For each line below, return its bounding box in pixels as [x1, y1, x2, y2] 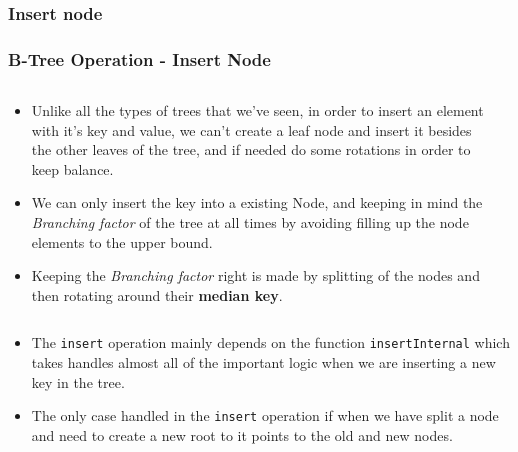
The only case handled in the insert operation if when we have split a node [31, 405, 499, 426]
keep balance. [31, 158, 114, 179]
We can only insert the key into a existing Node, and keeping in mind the [31, 192, 483, 213]
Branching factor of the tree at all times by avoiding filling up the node [31, 212, 469, 233]
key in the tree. [31, 371, 125, 392]
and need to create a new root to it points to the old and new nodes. [31, 424, 453, 445]
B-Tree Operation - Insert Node [8, 46, 271, 71]
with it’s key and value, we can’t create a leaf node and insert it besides [31, 119, 472, 140]
